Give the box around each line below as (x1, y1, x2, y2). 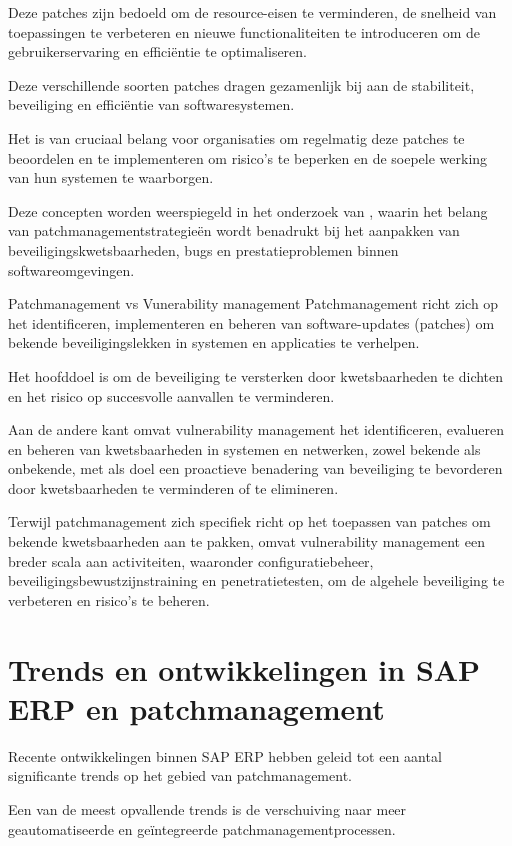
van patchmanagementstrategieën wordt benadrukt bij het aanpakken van (8, 220, 460, 241)
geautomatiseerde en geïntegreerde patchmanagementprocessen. (8, 818, 396, 839)
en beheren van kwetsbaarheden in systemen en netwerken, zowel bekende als (8, 438, 481, 459)
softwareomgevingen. (8, 259, 135, 280)
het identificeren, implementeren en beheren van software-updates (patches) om (8, 312, 495, 333)
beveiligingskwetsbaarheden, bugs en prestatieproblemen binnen (8, 239, 399, 260)
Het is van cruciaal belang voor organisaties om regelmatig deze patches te (8, 127, 465, 148)
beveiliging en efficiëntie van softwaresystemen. (8, 94, 295, 115)
